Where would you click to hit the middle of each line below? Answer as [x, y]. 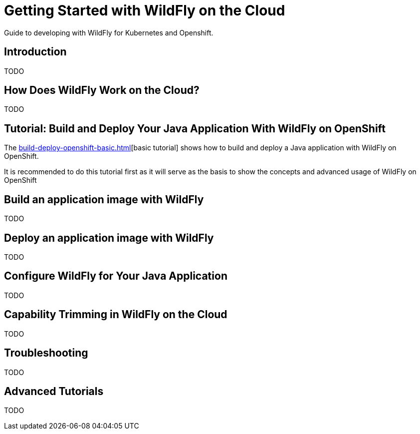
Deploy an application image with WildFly [109, 238]
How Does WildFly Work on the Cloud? [102, 90]
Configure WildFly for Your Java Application [116, 276]
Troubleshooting [46, 353]
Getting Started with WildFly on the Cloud [145, 10]
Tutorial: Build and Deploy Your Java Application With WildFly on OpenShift [195, 128]
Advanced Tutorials [54, 391]
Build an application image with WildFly [104, 199]
